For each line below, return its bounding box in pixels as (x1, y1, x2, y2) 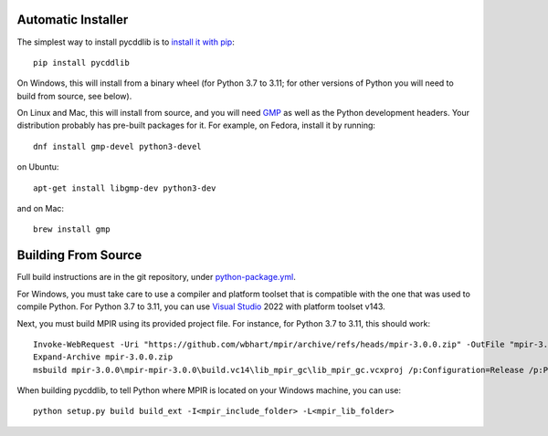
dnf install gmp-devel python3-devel (33, 141, 203, 151)
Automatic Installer (16, 12, 129, 27)
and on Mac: (16, 203, 64, 214)
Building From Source (16, 247, 142, 264)
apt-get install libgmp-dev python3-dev (33, 182, 216, 193)
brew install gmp (33, 224, 111, 234)
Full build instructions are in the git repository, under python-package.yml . (16, 272, 296, 283)
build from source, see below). (16, 90, 132, 101)
